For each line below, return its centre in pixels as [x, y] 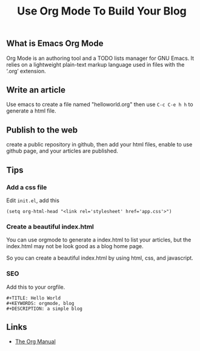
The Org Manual [35, 342]
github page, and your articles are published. [62, 151]
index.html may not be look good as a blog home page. [75, 246]
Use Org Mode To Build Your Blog [102, 11]
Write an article [36, 90]
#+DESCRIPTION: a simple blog [45, 309]
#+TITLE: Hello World [34, 298]
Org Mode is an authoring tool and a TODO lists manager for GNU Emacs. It [100, 58]
